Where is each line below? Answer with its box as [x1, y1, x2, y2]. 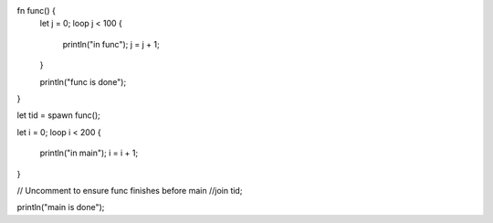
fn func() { [16, 5, 57, 16]
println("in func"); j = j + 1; [62, 38, 160, 49]
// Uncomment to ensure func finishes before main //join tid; [16, 185, 243, 196]
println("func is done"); [39, 76, 127, 87]
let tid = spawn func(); [16, 110, 100, 121]
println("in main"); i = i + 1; [39, 147, 139, 159]
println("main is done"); [16, 202, 105, 213]
